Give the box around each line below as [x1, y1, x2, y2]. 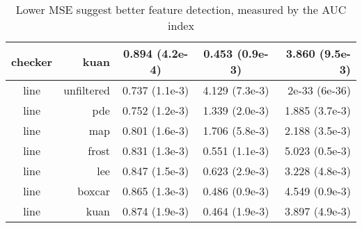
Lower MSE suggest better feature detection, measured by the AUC [15, 1, 347, 17]
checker [11, 53, 53, 70]
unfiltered [63, 82, 110, 98]
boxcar [77, 183, 110, 199]
